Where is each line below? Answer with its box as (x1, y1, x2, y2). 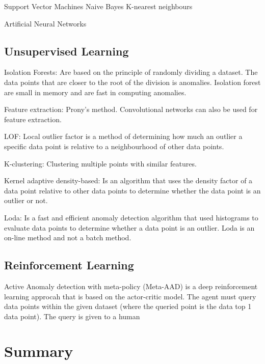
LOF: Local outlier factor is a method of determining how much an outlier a (4, 131, 243, 142)
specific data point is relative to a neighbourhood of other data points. (4, 141, 224, 151)
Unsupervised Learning (4, 43, 129, 59)
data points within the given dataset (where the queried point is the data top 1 (4, 301, 252, 312)
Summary (4, 341, 73, 361)
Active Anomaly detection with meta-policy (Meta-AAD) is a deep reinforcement (4, 281, 258, 291)
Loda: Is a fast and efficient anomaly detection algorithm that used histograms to (4, 212, 258, 222)
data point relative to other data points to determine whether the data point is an (4, 185, 261, 195)
